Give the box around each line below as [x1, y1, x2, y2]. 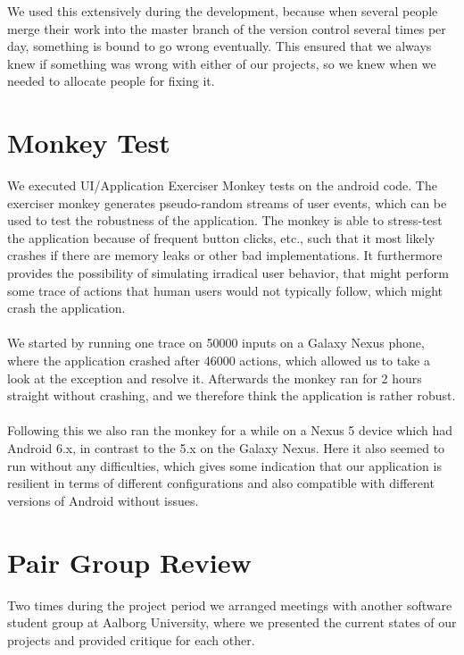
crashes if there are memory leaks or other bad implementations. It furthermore [7, 246, 443, 265]
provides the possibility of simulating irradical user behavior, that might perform [7, 264, 449, 282]
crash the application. [7, 298, 126, 317]
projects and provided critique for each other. [7, 630, 255, 649]
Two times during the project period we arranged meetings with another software [7, 595, 452, 614]
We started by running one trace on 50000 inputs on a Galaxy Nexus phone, [7, 333, 425, 352]
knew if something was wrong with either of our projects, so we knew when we [7, 54, 436, 72]
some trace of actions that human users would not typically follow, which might [7, 281, 443, 299]
